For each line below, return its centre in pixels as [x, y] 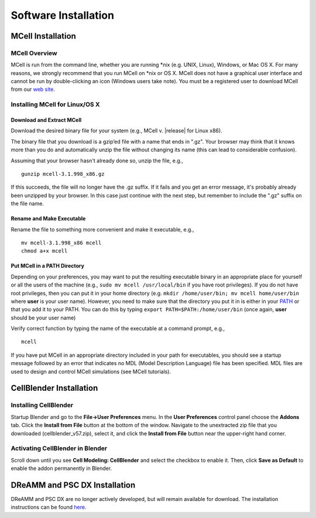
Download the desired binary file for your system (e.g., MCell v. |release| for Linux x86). [116, 131]
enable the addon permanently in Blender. [61, 468]
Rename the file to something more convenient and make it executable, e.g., [102, 229]
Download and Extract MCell [46, 120]
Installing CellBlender [42, 405]
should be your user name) [43, 318]
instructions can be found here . [49, 507]
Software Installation [62, 15]
